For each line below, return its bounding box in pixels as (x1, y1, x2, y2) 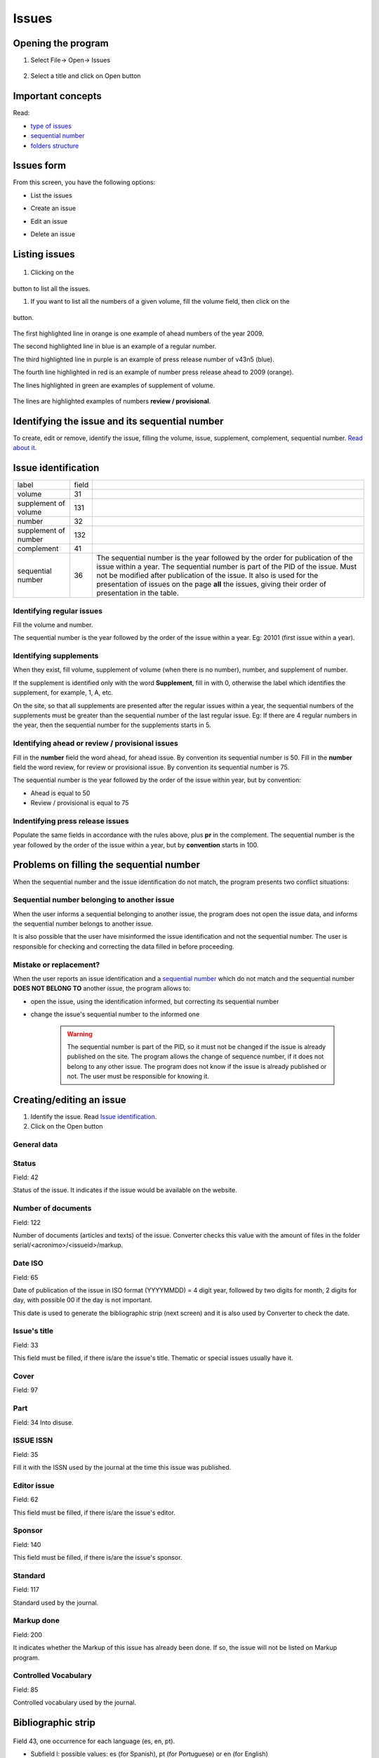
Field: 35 (13, 1450, 39, 1458)
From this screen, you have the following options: (13, 178, 156, 186)
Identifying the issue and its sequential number (13, 415, 224, 427)
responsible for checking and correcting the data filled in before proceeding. (13, 942, 234, 951)
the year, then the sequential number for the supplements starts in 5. (13, 721, 211, 729)
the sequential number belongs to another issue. (13, 920, 154, 928)
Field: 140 (13, 1540, 41, 1548)
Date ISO (13, 1259, 44, 1269)
